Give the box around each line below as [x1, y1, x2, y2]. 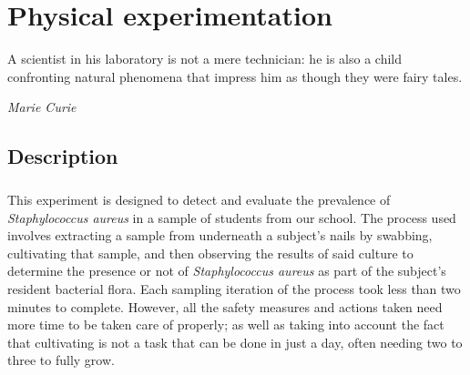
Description [7, 142, 118, 170]
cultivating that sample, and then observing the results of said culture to [7, 243, 414, 262]
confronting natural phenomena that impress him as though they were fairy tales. [7, 66, 463, 86]
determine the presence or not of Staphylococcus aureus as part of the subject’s [7, 261, 446, 280]
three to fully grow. [7, 350, 115, 370]
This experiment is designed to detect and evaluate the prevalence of [7, 190, 391, 209]
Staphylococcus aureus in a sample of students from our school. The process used [7, 208, 456, 227]
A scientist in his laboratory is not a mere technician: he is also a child [7, 49, 402, 68]
